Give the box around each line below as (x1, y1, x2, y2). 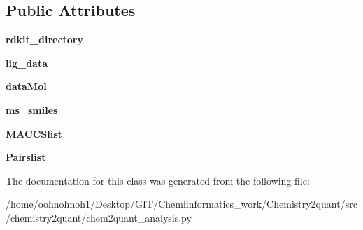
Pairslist (6, 150, 46, 164)
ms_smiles (6, 102, 58, 117)
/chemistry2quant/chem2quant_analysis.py (6, 210, 192, 224)
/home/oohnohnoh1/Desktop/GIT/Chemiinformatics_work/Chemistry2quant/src (6, 196, 357, 211)
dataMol (6, 79, 47, 94)
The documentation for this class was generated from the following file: (6, 173, 310, 187)
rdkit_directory (6, 32, 83, 47)
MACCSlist (6, 126, 62, 141)
